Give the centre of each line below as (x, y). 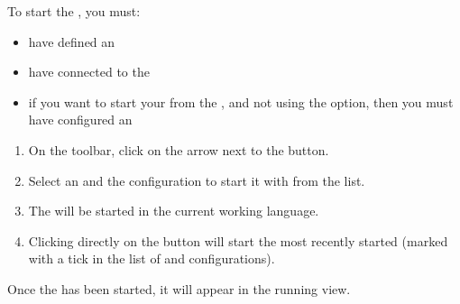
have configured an (80, 120)
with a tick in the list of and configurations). (152, 258)
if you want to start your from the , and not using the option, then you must (241, 101)
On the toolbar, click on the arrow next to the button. (179, 149)
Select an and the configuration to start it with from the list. (197, 180)
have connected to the (89, 72)
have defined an (72, 41)
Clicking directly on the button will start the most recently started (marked (238, 240)
